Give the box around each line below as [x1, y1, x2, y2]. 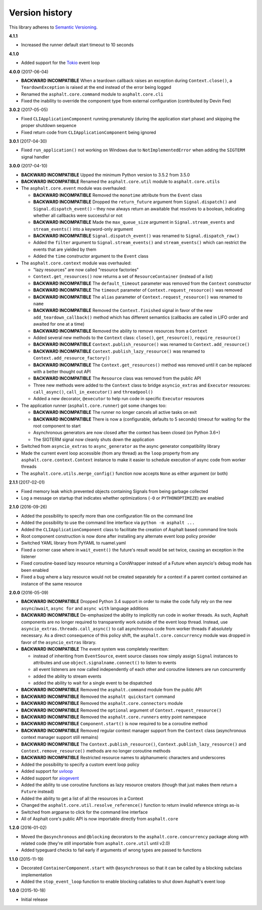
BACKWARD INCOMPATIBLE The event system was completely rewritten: [21, 646, 169, 652]
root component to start [33, 423, 81, 429]
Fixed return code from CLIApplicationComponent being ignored [21, 129, 156, 135]
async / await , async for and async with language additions [21, 605, 149, 611]
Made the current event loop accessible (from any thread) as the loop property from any [21, 450, 199, 456]
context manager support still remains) [21, 734, 99, 740]
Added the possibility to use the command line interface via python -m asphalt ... [21, 520, 195, 526]
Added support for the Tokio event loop [21, 60, 100, 65]
